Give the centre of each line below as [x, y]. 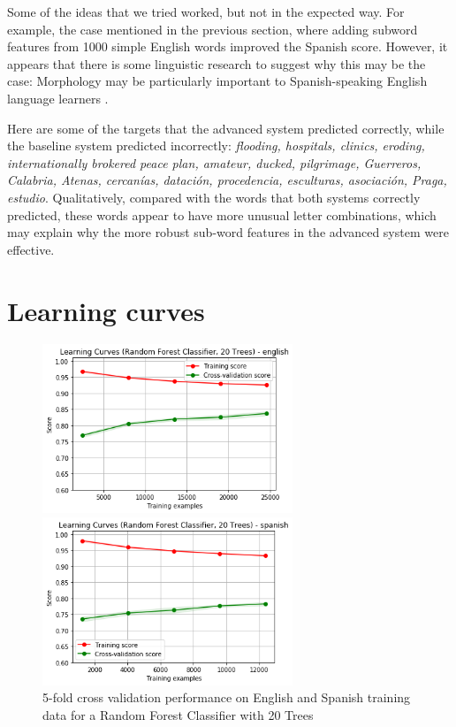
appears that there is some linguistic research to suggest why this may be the [217, 63]
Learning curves [106, 310]
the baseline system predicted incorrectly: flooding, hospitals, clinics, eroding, [216, 145]
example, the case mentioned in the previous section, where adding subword [213, 29]
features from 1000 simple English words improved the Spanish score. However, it [228, 46]
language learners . [58, 98]
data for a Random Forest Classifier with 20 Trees [178, 714]
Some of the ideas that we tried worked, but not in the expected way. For [206, 11]
